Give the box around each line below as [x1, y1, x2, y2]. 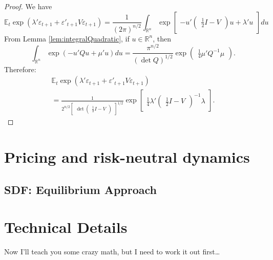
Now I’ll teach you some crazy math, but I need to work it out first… [4, 246, 220, 257]
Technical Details [4, 216, 128, 237]
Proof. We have [4, 1, 52, 11]
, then [153, 33, 171, 44]
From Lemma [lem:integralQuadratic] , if [4, 33, 130, 44]
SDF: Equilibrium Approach [4, 181, 157, 197]
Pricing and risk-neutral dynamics [4, 146, 250, 167]
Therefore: [4, 63, 36, 74]
